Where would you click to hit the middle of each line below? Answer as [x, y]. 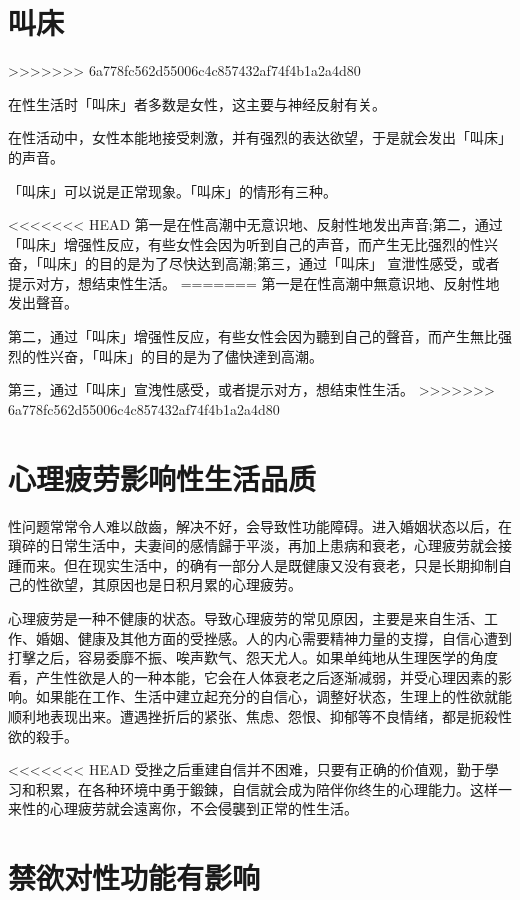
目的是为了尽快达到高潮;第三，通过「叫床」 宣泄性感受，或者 [299, 263]
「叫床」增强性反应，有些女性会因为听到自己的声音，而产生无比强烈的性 [246, 243]
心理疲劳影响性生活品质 [162, 477]
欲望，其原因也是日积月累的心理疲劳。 [175, 584]
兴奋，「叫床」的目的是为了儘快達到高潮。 [186, 355]
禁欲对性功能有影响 [134, 877]
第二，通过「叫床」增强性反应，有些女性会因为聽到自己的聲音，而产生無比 [253, 336]
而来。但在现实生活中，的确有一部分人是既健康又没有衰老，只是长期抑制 [259, 564]
